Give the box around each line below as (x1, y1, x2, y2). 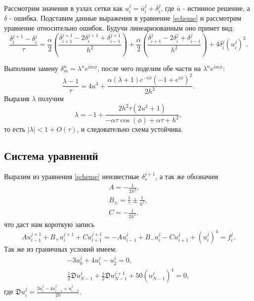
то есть (4, 124, 25, 134)
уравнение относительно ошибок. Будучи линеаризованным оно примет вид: (4, 23, 234, 33)
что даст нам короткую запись (4, 219, 95, 229)
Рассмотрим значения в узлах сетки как (4, 3, 123, 13)
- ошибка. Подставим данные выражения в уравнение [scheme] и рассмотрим (9, 13, 242, 23)
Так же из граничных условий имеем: (4, 244, 117, 254)
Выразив (4, 93, 30, 104)
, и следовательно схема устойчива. (77, 124, 183, 134)
